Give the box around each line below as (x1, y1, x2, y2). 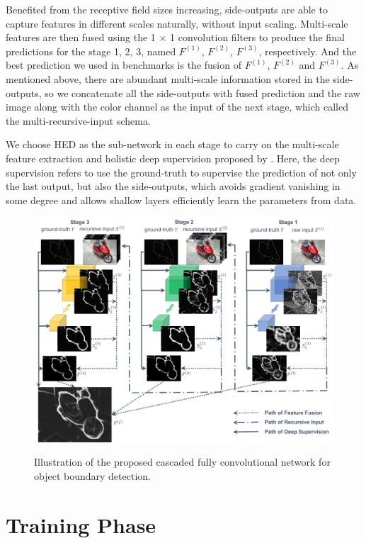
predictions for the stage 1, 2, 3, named (6, 43, 176, 58)
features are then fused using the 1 (6, 30, 156, 45)
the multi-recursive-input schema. (6, 113, 151, 128)
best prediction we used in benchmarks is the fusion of (6, 57, 241, 72)
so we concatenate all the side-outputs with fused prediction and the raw (45, 85, 360, 100)
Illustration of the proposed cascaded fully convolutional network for (34, 454, 331, 469)
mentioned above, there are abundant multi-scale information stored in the (6, 71, 330, 86)
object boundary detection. (34, 469, 151, 483)
